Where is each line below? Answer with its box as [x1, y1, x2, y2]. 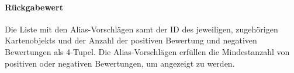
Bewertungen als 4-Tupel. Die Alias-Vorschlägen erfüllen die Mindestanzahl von [5, 45, 290, 57]
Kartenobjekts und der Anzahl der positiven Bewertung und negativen [5, 34, 257, 46]
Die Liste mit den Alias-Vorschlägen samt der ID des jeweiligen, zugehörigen [5, 23, 278, 35]
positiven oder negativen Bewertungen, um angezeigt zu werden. [5, 57, 235, 69]
